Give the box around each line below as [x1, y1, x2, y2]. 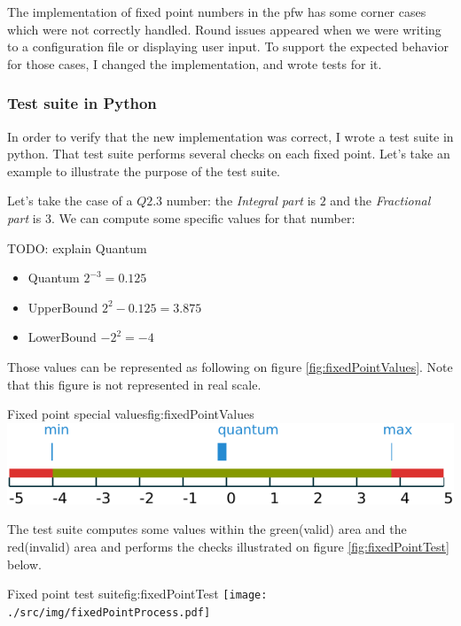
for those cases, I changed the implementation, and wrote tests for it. [7, 54, 382, 73]
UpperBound [27, 298, 98, 316]
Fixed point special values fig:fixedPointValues [7, 405, 254, 423]
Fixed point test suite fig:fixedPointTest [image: [7, 584, 268, 603]
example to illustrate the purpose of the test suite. [7, 161, 280, 180]
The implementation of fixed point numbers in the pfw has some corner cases [7, 3, 426, 20]
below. [7, 554, 42, 573]
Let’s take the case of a [7, 191, 133, 210]
